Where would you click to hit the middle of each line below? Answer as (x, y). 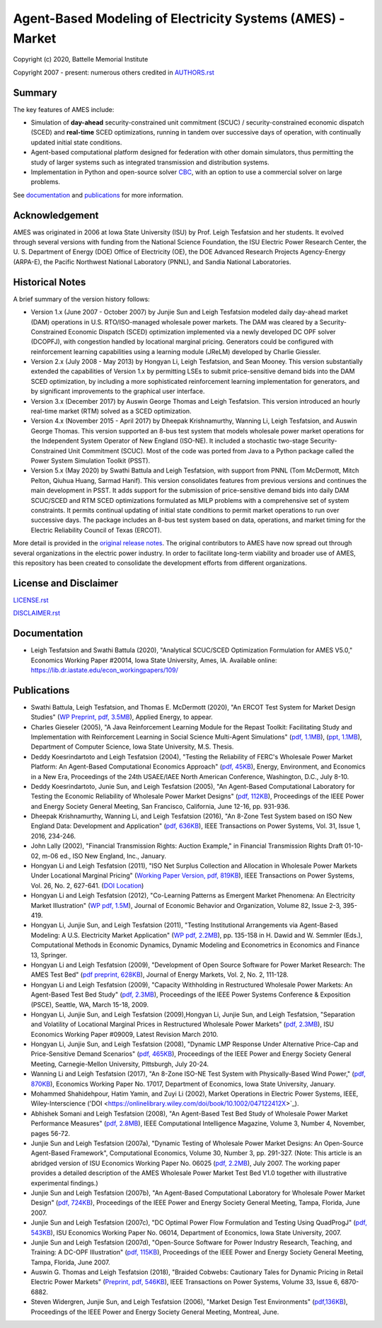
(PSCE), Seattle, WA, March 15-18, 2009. (89, 1004)
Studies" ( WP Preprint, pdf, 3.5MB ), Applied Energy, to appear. (122, 717)
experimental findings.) (64, 1183)
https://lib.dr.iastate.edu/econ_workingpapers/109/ (104, 670)
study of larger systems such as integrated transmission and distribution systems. (150, 162)
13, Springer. (49, 955)
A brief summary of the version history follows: (81, 299)
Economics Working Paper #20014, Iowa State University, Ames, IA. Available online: (154, 660)
